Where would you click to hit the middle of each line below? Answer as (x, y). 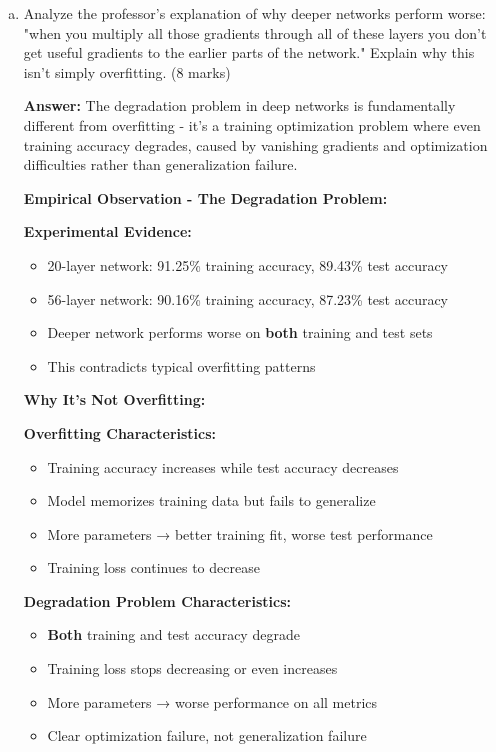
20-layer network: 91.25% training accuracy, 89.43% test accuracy (248, 264)
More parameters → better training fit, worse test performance (240, 533)
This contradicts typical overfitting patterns (181, 365)
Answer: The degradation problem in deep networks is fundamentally (239, 105)
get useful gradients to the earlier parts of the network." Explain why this (249, 52)
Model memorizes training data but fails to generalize (211, 500)
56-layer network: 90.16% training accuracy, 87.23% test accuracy (248, 298)
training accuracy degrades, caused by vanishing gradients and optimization (255, 144)
